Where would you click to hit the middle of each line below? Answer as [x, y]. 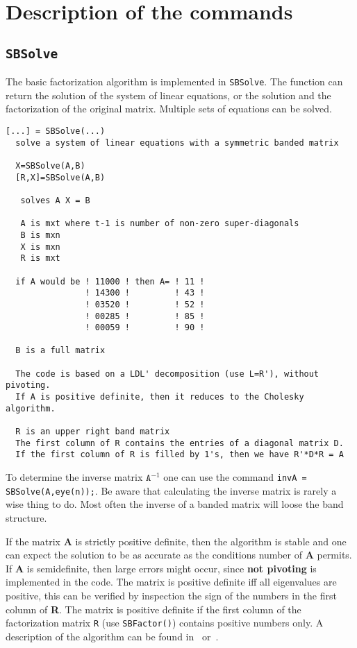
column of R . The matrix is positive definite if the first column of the [153, 609]
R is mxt [40, 258]
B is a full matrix [60, 351]
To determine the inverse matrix [74, 477]
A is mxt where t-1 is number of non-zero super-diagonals [160, 224]
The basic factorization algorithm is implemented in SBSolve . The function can [174, 82]
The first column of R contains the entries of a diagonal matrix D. [180, 443]
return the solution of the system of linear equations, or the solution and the [168, 95]
